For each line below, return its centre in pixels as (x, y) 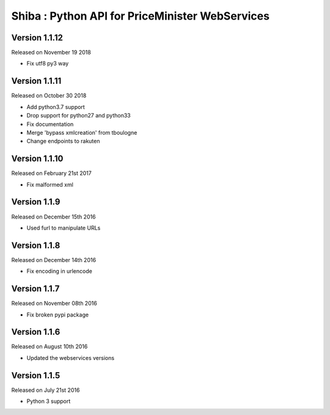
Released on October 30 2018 (49, 95)
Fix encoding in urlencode (60, 271)
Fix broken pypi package (57, 315)
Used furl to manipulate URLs (64, 228)
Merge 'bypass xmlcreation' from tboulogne (82, 132)
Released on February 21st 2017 (51, 173)
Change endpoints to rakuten (63, 141)
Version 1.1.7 (35, 289)
